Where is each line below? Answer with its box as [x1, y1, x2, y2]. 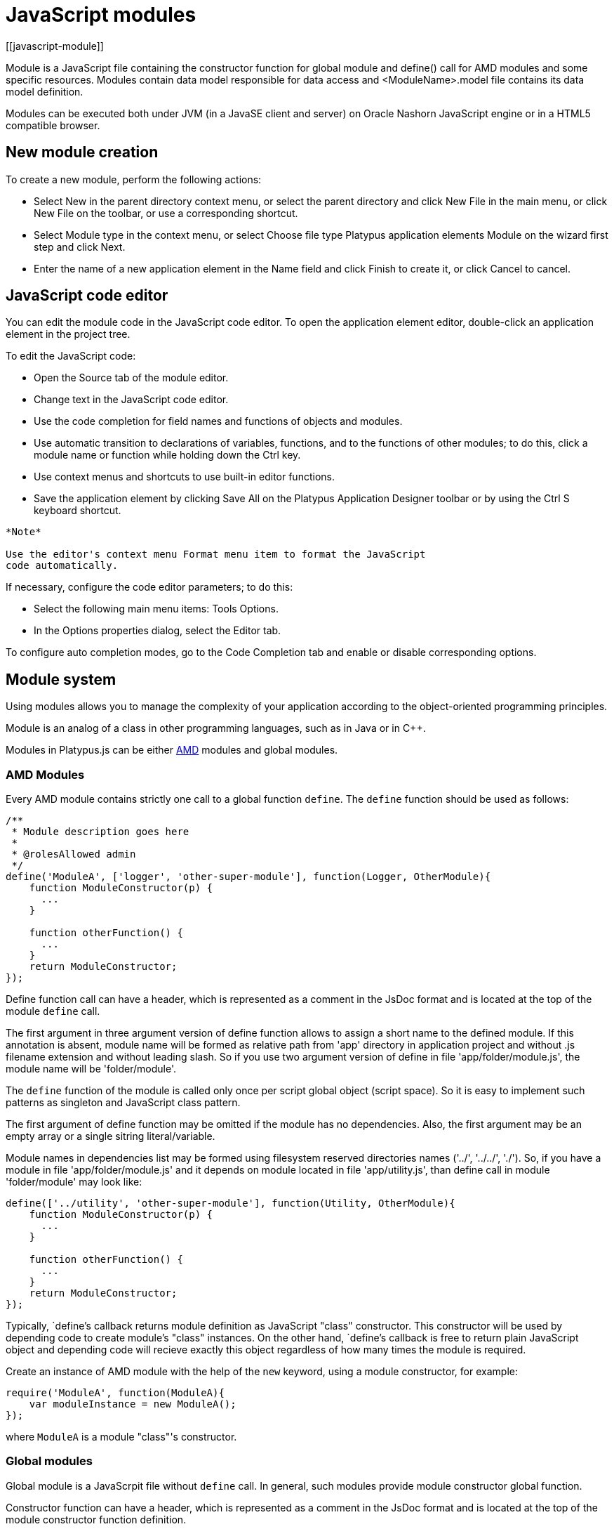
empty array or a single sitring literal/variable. [6, 1130, 215, 1143]
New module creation [6, 143, 159, 162]
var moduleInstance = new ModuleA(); [29, 1398, 236, 1410]
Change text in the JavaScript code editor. [34, 393, 229, 406]
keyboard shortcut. [34, 504, 121, 517]
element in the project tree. [6, 328, 131, 341]
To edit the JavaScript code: [6, 350, 136, 362]
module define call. [6, 1005, 100, 1018]
